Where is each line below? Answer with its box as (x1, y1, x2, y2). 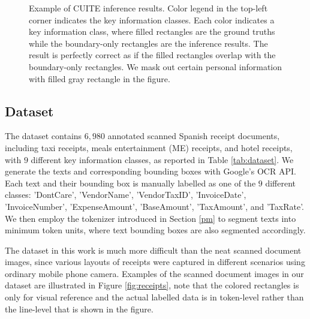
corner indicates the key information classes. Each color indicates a (29, 13, 275, 26)
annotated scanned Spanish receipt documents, (107, 130, 280, 142)
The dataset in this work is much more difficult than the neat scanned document (5, 243, 302, 256)
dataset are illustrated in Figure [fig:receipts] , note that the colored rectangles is (5, 279, 299, 291)
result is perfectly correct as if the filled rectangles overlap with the (29, 49, 276, 61)
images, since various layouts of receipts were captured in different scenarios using (5, 255, 305, 268)
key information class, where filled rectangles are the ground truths (29, 25, 275, 38)
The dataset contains (5, 130, 82, 142)
